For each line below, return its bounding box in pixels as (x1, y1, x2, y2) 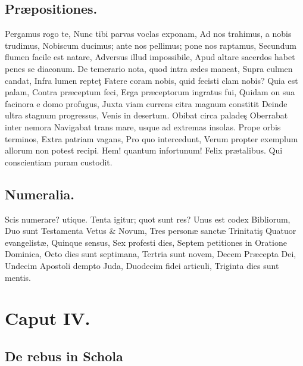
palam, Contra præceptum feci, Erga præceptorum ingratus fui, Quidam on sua (5, 86, 295, 98)
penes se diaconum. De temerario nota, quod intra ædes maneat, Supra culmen (5, 62, 293, 74)
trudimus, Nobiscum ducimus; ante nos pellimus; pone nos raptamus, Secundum (5, 39, 296, 51)
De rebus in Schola (5, 346, 123, 365)
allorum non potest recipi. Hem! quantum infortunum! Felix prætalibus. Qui (5, 144, 283, 157)
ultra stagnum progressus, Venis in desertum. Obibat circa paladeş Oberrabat (5, 109, 288, 121)
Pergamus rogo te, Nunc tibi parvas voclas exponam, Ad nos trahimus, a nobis (5, 27, 292, 40)
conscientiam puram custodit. (5, 155, 113, 168)
